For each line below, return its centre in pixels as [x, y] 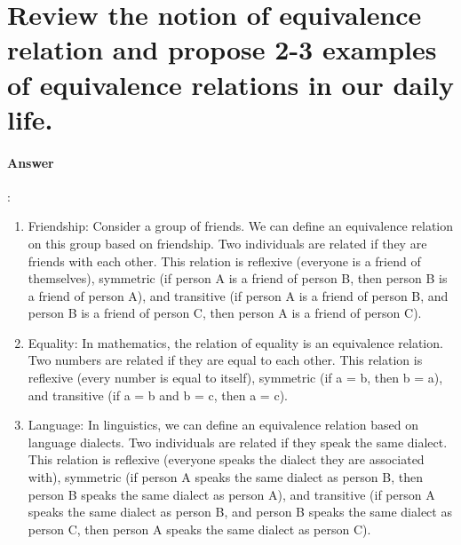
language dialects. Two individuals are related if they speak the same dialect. [238, 442]
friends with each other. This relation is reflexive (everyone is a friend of [224, 261]
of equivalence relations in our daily [230, 84]
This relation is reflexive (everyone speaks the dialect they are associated [226, 459]
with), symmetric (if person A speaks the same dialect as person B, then [225, 477]
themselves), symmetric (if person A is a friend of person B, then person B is [238, 278]
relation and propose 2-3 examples [222, 49]
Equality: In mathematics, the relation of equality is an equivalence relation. [235, 342]
